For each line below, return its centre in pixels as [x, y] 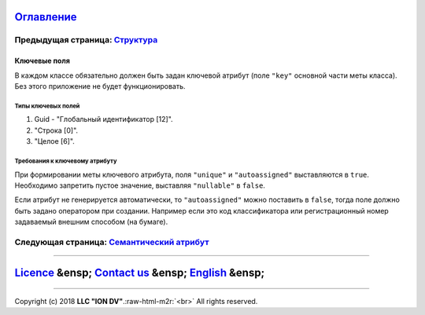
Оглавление [46, 17]
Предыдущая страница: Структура [86, 40]
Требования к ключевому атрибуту [66, 161]
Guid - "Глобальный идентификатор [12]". [103, 119]
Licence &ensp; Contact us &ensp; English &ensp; [140, 273]
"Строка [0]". [56, 130]
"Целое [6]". [54, 141]
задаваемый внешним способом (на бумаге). [91, 222]
